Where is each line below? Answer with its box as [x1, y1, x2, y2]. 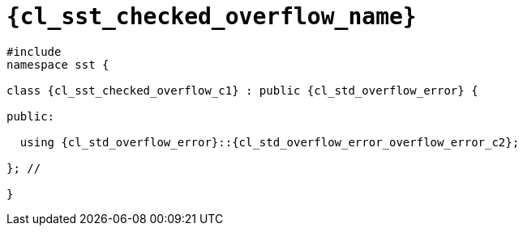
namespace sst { [6, 57, 109, 71]
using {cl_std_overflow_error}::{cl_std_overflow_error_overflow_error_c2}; [19, 135, 520, 149]
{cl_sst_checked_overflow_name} [6, 3, 417, 30]
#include [6, 44, 62, 58]
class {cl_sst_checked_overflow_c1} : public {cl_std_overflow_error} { [6, 83, 478, 97]
